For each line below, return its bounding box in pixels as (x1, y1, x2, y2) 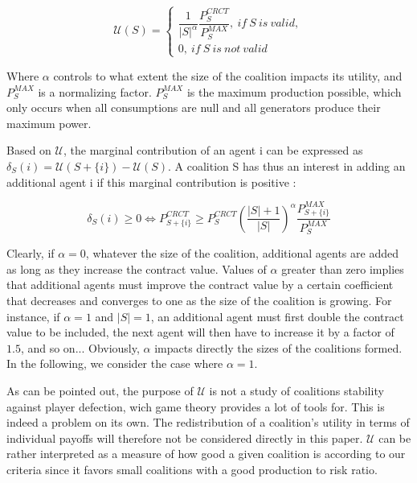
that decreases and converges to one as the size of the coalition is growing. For (6, 291, 392, 308)
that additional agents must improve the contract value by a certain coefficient (6, 276, 394, 293)
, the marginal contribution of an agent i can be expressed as (63, 142, 363, 159)
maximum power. (6, 114, 92, 131)
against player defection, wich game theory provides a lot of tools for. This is (6, 398, 385, 415)
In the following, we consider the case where (6, 355, 223, 372)
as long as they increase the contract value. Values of (6, 260, 267, 277)
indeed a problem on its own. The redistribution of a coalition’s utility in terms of (6, 414, 410, 431)
